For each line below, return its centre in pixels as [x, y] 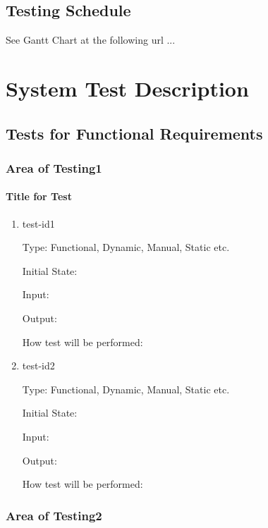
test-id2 [38, 366]
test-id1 [38, 223]
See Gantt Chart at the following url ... [91, 40]
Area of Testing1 [54, 167]
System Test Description [127, 88]
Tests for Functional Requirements [134, 133]
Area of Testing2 [54, 515]
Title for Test [39, 196]
